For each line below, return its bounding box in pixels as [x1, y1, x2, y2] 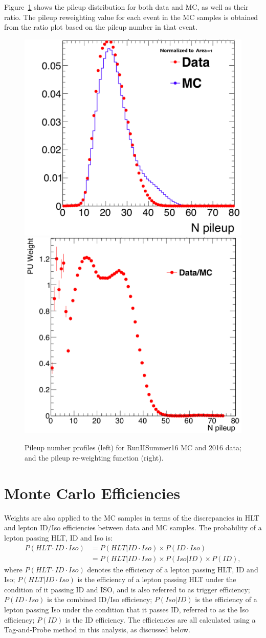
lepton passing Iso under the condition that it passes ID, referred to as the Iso [4, 604, 249, 614]
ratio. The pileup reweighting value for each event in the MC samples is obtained [4, 11, 258, 22]
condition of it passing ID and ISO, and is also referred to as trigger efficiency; [4, 584, 250, 594]
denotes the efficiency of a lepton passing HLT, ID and [87, 564, 258, 574]
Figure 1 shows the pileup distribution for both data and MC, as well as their [4, 2, 249, 12]
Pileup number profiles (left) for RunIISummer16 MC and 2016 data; [25, 442, 241, 453]
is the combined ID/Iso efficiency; [47, 594, 152, 605]
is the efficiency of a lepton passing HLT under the [77, 574, 236, 585]
